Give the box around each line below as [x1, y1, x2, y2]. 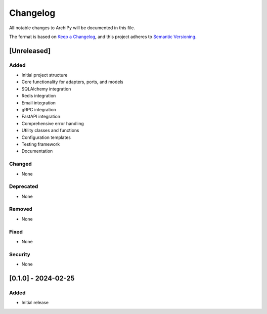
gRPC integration [21, 107, 56, 113]
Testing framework [21, 141, 60, 147]
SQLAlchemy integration [21, 86, 71, 91]
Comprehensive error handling [21, 120, 84, 126]
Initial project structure [21, 72, 68, 78]
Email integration [21, 99, 56, 106]
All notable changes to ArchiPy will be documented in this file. [9, 25, 135, 31]
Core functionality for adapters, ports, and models [21, 79, 124, 85]
